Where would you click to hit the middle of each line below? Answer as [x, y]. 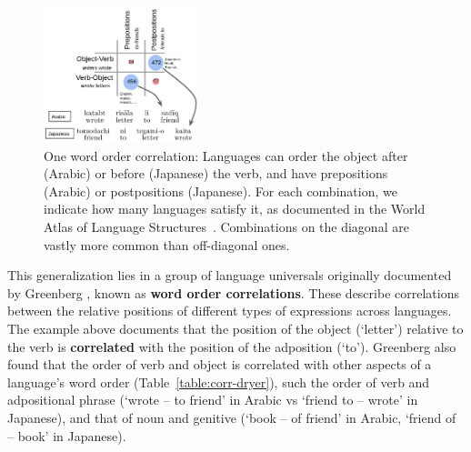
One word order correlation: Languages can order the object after [226, 155]
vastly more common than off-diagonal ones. [167, 244]
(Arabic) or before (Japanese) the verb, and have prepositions [216, 173]
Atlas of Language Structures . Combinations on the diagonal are [226, 227]
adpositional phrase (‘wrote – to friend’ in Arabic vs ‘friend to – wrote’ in [213, 400]
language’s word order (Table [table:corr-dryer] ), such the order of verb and [219, 382]
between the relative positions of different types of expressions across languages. [230, 311]
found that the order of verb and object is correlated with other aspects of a [220, 364]
